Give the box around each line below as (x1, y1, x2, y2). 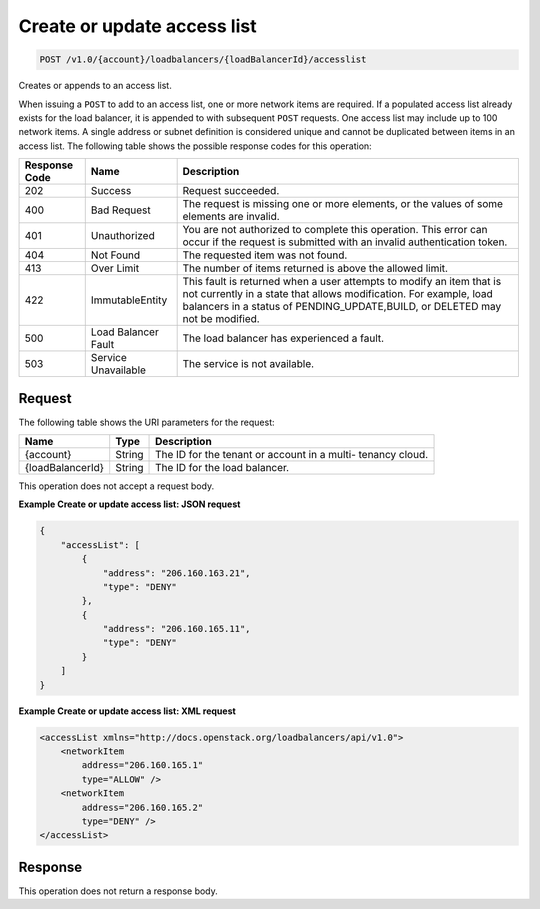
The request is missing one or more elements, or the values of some (182, 197, 504, 211)
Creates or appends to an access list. (18, 80, 172, 92)
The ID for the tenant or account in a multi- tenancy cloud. (155, 447, 429, 461)
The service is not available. (182, 357, 315, 371)
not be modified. (182, 312, 260, 326)
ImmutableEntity (90, 293, 168, 307)
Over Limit (90, 261, 140, 275)
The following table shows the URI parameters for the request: (18, 416, 275, 428)
